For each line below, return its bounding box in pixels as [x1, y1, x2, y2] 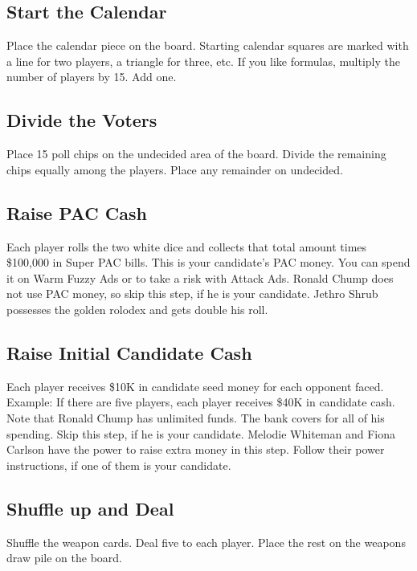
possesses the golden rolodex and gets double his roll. [6, 300, 268, 317]
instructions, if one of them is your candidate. [6, 456, 231, 473]
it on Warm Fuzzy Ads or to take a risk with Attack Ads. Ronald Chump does [6, 269, 394, 286]
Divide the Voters [6, 108, 157, 133]
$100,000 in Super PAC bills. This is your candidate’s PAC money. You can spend [6, 254, 411, 271]
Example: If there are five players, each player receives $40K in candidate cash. [6, 394, 395, 410]
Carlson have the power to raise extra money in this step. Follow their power [6, 441, 385, 458]
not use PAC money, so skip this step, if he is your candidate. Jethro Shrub [6, 285, 378, 302]
